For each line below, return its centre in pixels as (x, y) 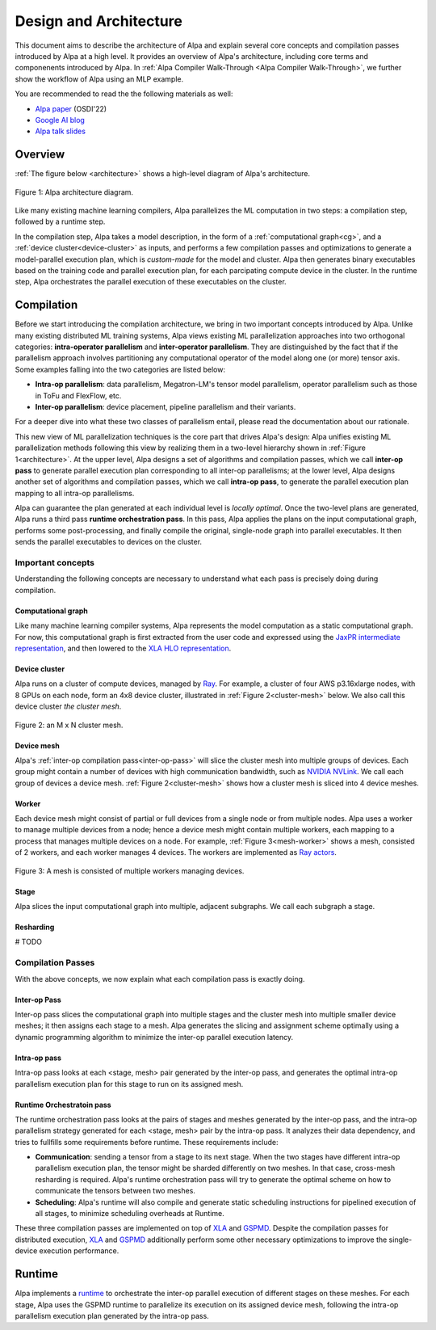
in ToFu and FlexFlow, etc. (78, 395)
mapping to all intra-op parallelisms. (75, 493)
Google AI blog (60, 120)
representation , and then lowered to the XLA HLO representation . (123, 648)
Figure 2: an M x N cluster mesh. (69, 725)
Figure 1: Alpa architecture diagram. (74, 192)
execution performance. (79, 1251)
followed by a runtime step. (60, 221)
